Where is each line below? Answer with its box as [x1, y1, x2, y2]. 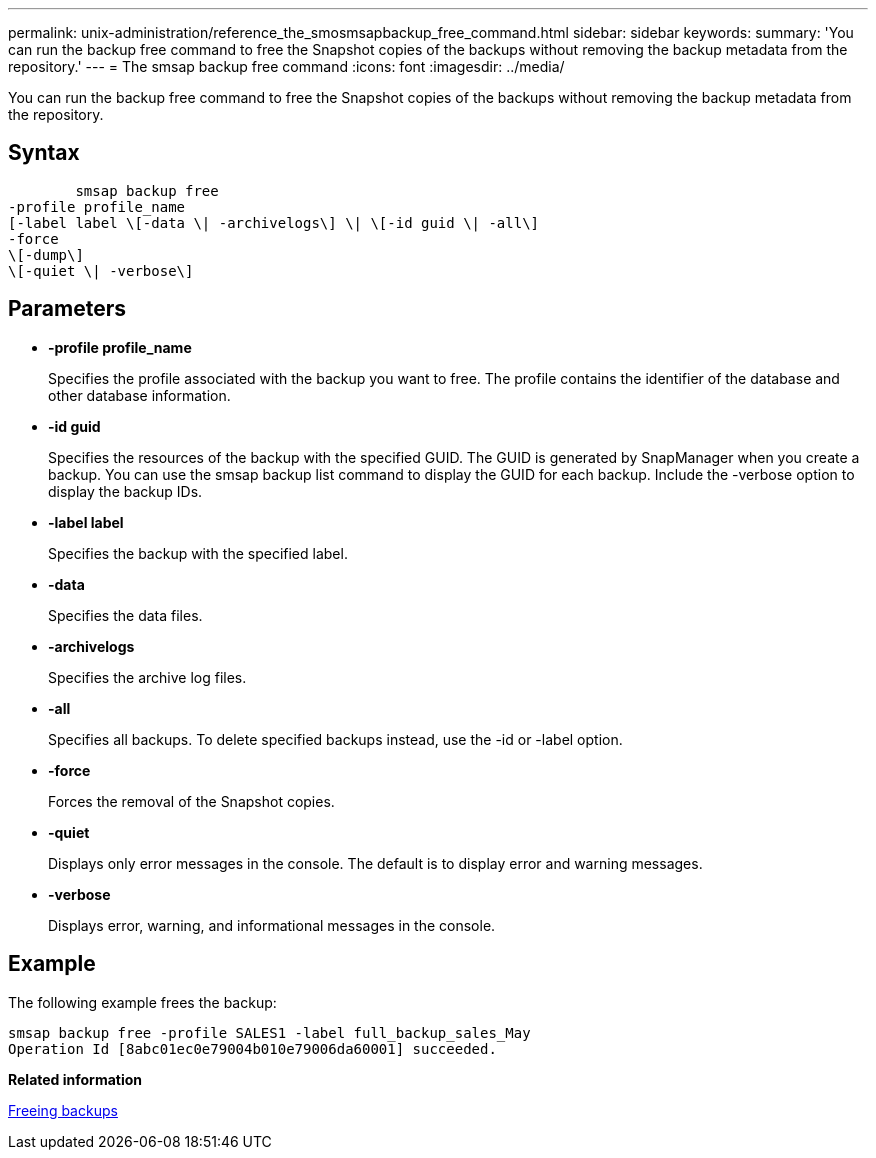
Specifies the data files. [48, 606, 203, 624]
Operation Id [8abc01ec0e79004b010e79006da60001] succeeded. [8, 1040, 497, 1057]
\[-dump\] [8, 246, 84, 263]
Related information [8, 1070, 143, 1088]
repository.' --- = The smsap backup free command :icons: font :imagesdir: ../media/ [8, 58, 565, 75]
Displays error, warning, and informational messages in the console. [48, 916, 496, 934]
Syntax [8, 140, 80, 166]
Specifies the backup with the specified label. [48, 544, 348, 562]
